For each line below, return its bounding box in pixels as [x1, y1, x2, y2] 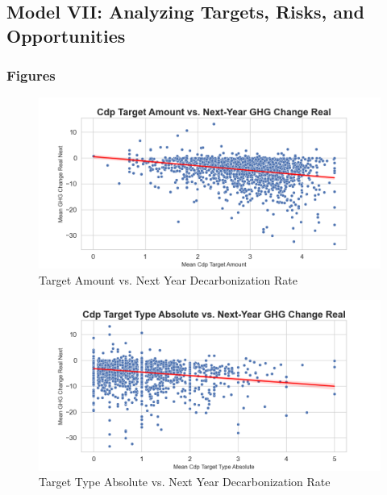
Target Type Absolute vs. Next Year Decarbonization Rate [39, 473, 331, 490]
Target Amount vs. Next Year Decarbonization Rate [39, 271, 298, 288]
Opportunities [6, 23, 126, 48]
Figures [6, 65, 56, 85]
